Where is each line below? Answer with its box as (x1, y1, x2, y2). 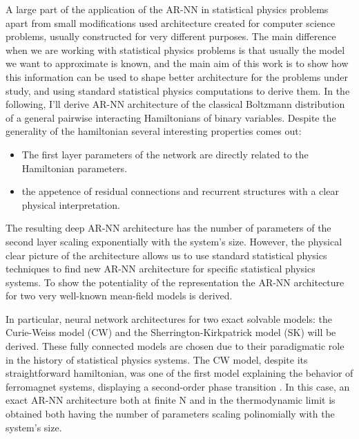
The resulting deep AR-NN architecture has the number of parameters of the (6, 221, 331, 235)
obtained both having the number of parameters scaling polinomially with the (6, 407, 335, 421)
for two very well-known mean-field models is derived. (6, 288, 233, 303)
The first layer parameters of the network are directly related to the (21, 147, 309, 161)
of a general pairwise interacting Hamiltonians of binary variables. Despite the (6, 110, 336, 124)
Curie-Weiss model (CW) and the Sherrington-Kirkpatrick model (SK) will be (6, 325, 336, 339)
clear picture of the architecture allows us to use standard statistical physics (6, 247, 327, 262)
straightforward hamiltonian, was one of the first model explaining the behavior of (6, 366, 353, 380)
